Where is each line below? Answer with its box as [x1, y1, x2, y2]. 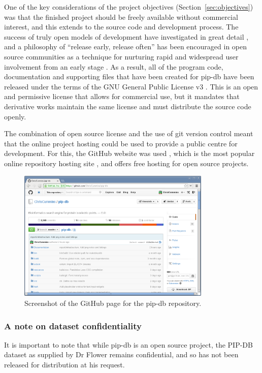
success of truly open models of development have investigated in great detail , [4, 31, 249, 42]
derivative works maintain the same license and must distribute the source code [4, 101, 251, 111]
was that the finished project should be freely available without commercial [4, 11, 238, 22]
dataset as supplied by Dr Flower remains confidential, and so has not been [4, 349, 239, 360]
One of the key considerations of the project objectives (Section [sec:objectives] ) [4, 2, 253, 12]
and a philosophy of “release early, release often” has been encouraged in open [4, 41, 247, 52]
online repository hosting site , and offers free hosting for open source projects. [4, 158, 249, 168]
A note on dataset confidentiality [4, 319, 142, 332]
